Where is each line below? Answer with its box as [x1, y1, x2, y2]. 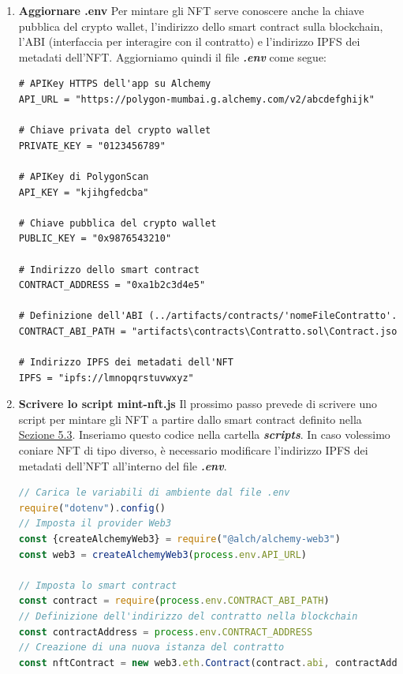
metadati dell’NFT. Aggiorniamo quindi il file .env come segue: [18, 48, 327, 65]
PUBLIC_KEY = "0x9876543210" [18, 233, 172, 245]
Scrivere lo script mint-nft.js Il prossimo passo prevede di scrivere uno [18, 395, 377, 412]
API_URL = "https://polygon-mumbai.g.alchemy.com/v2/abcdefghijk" [18, 93, 375, 105]
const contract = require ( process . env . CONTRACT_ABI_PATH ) [18, 595, 330, 607]
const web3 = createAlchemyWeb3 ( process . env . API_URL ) [18, 549, 308, 560]
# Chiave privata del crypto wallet [18, 125, 211, 137]
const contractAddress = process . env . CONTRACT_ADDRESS [18, 626, 313, 638]
